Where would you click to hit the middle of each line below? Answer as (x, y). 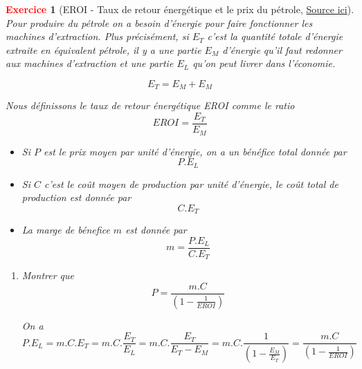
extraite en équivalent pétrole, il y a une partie (103, 49)
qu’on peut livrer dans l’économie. (264, 63)
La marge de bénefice (66, 230)
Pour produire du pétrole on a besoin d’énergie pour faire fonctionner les (159, 22)
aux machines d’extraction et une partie (90, 63)
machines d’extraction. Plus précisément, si (97, 36)
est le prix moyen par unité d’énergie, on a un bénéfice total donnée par (195, 151)
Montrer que (48, 275)
